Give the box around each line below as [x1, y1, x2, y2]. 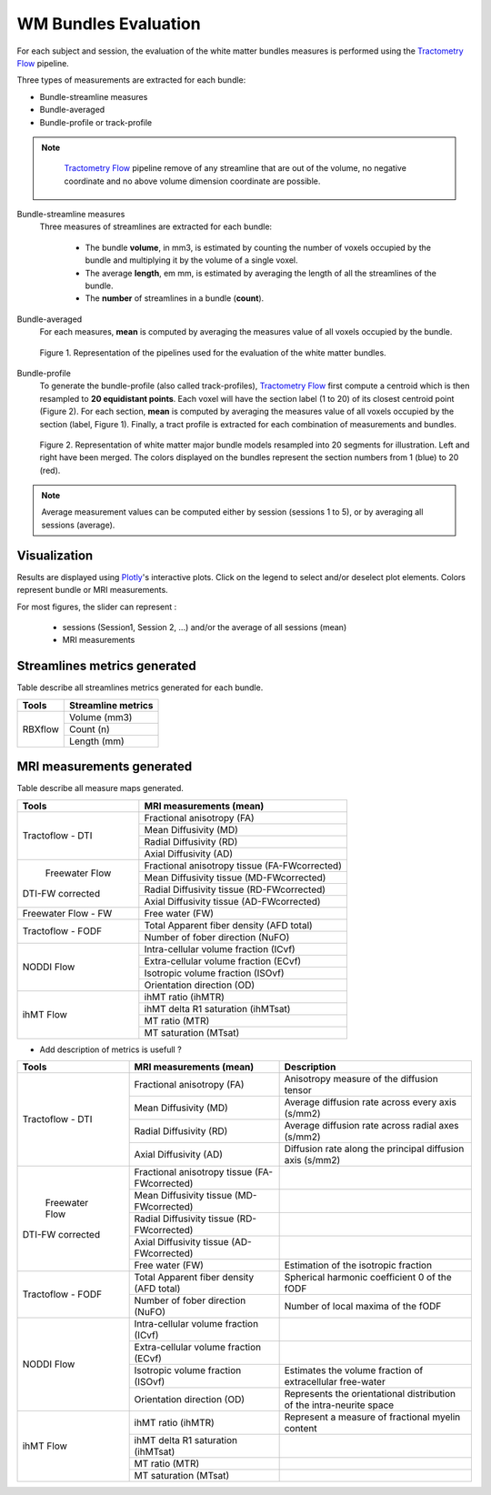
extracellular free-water [284, 1375, 386, 1388]
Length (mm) [69, 735, 125, 747]
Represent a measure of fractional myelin [284, 1410, 461, 1423]
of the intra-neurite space [284, 1399, 395, 1411]
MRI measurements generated [16, 759, 193, 775]
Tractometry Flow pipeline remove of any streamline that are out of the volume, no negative [64, 163, 406, 174]
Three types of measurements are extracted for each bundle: [16, 75, 246, 85]
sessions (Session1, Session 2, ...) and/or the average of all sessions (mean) [62, 621, 347, 632]
